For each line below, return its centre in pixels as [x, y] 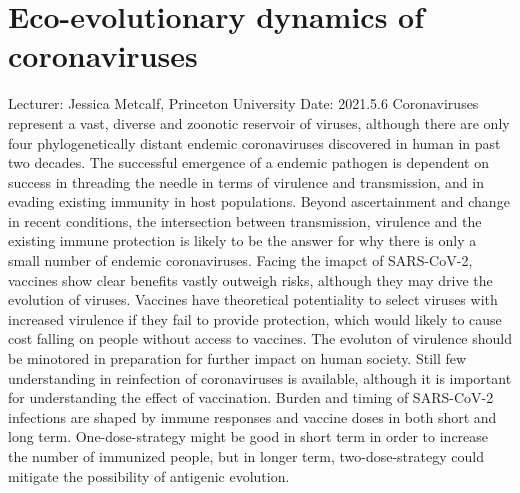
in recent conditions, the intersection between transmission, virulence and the [245, 220]
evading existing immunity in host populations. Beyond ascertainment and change [259, 201]
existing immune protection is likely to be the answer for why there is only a [242, 240]
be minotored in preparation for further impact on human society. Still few [237, 358]
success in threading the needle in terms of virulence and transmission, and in [246, 181]
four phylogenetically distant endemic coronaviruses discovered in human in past [254, 142]
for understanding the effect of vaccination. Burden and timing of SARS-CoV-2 [251, 397]
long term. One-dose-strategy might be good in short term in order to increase [248, 436]
